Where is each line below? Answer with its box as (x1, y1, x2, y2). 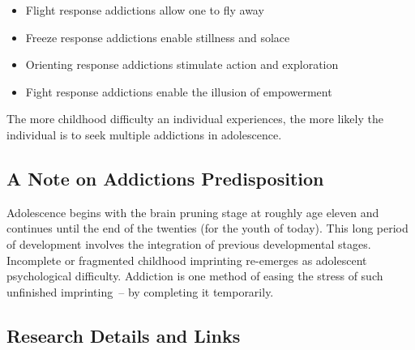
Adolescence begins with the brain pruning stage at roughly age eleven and (6, 203, 379, 220)
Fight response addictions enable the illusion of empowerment (25, 83, 332, 100)
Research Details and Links (6, 322, 241, 348)
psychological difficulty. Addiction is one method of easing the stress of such (6, 267, 383, 284)
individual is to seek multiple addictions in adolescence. (6, 126, 282, 143)
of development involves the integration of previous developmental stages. (6, 235, 371, 252)
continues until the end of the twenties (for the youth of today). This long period (6, 220, 409, 237)
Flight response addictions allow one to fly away (25, 2, 264, 18)
